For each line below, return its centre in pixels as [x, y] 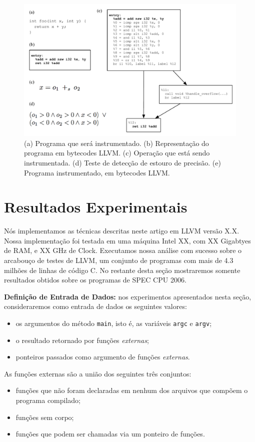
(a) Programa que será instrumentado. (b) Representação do [116, 143]
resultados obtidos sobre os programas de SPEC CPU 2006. [95, 280]
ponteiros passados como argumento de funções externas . [103, 357]
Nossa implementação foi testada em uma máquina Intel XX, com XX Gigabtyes [127, 240]
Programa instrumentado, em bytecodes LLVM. [97, 172]
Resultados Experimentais [96, 207]
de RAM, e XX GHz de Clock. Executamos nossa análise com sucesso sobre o [123, 250]
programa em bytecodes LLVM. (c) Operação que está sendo [117, 153]
